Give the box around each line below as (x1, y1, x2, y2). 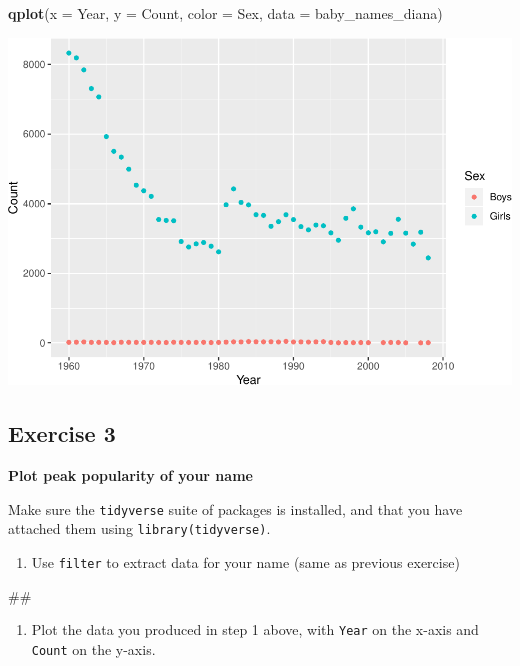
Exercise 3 (8, 418, 116, 449)
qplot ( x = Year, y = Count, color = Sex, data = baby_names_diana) (8, 3, 443, 23)
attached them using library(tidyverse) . (8, 518, 271, 539)
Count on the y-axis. (31, 638, 156, 659)
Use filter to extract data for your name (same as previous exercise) (31, 552, 460, 573)
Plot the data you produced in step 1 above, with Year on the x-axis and (31, 619, 479, 640)
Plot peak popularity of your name (8, 465, 253, 486)
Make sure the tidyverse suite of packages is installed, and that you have (8, 498, 463, 519)
